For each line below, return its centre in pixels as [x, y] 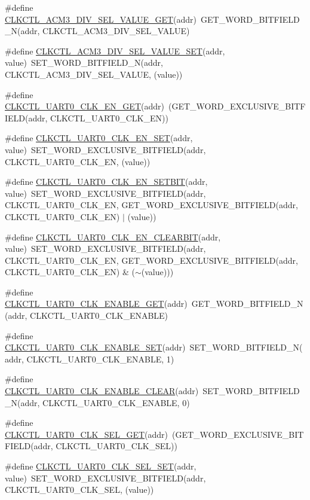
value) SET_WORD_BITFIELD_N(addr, [84, 62]
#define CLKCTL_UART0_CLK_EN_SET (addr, [99, 138]
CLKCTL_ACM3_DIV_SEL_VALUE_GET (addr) [101, 19]
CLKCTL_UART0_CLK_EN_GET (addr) [85, 106]
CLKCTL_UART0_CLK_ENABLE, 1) [100, 359]
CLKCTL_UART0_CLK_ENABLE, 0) [116, 402]
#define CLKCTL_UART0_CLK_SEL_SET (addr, [101, 466]
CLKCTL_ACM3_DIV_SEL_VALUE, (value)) [94, 74]
